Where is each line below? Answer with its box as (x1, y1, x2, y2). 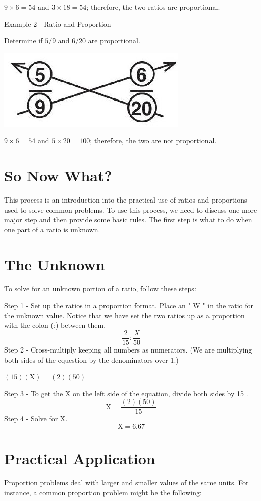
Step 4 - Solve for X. (4, 413, 68, 424)
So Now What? (4, 165, 112, 186)
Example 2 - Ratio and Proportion (4, 18, 111, 29)
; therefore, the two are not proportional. (90, 135, 217, 146)
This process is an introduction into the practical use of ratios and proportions (4, 194, 247, 205)
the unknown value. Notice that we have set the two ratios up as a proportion (4, 310, 245, 320)
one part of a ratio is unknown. (4, 224, 100, 234)
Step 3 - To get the (4, 388, 63, 398)
